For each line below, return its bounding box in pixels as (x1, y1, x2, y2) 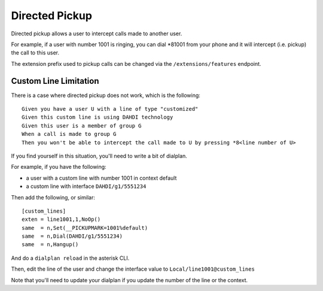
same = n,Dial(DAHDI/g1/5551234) (22, 233, 123, 240)
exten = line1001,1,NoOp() (22, 216, 101, 223)
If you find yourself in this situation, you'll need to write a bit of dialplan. (11, 152, 188, 159)
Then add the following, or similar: (11, 193, 95, 201)
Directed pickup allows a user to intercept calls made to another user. (11, 30, 182, 37)
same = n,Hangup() (22, 241, 79, 248)
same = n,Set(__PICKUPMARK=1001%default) (22, 225, 148, 231)
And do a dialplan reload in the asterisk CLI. (11, 254, 130, 262)
